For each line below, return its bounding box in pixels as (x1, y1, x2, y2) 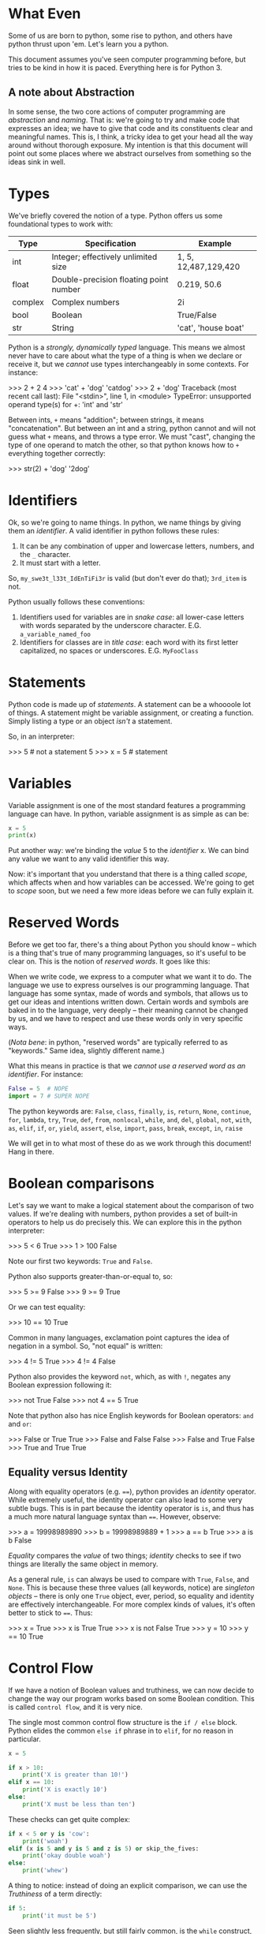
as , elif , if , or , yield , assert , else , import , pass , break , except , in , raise (8, 1123, 243, 1132)
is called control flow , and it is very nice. (8, 1702, 144, 1711)
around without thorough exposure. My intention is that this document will (8, 140, 248, 150)
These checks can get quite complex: (8, 1814, 130, 1824)
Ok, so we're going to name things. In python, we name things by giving (8, 518, 241, 527)
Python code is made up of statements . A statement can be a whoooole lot (8, 699, 251, 709)
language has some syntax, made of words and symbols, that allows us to (8, 989, 248, 998)
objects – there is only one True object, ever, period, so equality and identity (8, 1591, 255, 1600)
